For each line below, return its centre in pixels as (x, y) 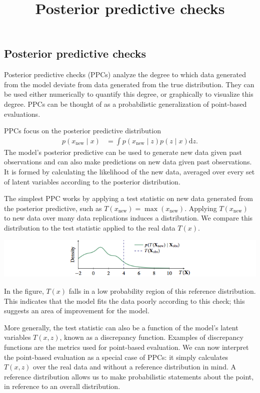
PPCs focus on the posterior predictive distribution (82, 131)
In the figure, (24, 291)
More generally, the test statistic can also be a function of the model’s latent (121, 327)
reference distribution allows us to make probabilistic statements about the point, (129, 376)
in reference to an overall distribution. (62, 386)
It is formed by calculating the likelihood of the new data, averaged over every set (129, 171)
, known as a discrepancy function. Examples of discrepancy (151, 337)
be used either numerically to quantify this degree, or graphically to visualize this (129, 94)
